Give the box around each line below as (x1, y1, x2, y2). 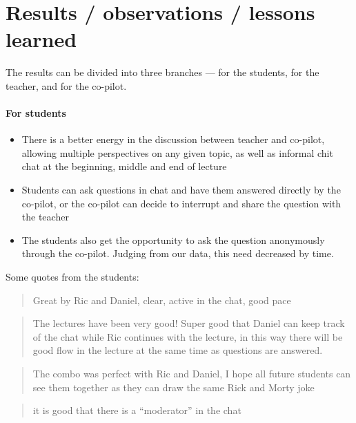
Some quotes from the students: (6, 270, 139, 284)
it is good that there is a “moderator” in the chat (32, 403, 241, 417)
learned (6, 25, 77, 53)
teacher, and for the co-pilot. (6, 78, 127, 93)
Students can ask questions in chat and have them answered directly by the (21, 182, 341, 197)
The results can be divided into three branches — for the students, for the (6, 65, 319, 79)
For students (6, 106, 66, 120)
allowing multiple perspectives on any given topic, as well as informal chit (21, 145, 333, 160)
